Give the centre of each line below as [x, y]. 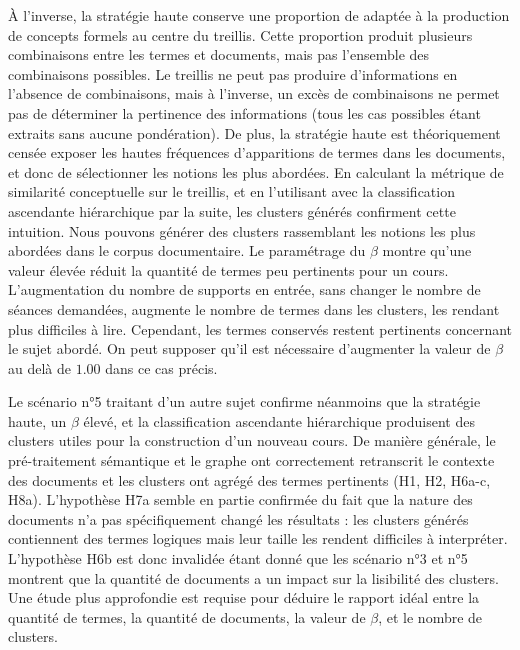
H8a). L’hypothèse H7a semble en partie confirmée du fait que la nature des [240, 499]
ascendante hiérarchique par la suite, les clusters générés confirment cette [232, 210]
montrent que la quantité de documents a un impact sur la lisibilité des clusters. [253, 577]
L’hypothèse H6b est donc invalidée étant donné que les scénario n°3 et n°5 [238, 558]
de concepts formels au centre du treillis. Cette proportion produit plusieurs [240, 34]
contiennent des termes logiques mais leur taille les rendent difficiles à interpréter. [258, 538]
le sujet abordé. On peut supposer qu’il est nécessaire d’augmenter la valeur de [249, 348]
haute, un [37, 420]
